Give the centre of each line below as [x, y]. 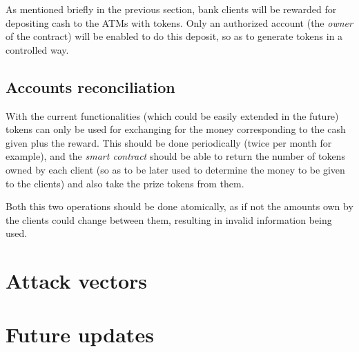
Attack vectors [77, 281]
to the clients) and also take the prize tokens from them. [125, 183]
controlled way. [37, 49]
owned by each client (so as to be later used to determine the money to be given [175, 169]
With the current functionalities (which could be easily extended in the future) [172, 115]
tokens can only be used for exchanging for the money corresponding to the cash [176, 129]
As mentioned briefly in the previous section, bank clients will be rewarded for [171, 9]
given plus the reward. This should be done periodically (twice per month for [169, 142]
